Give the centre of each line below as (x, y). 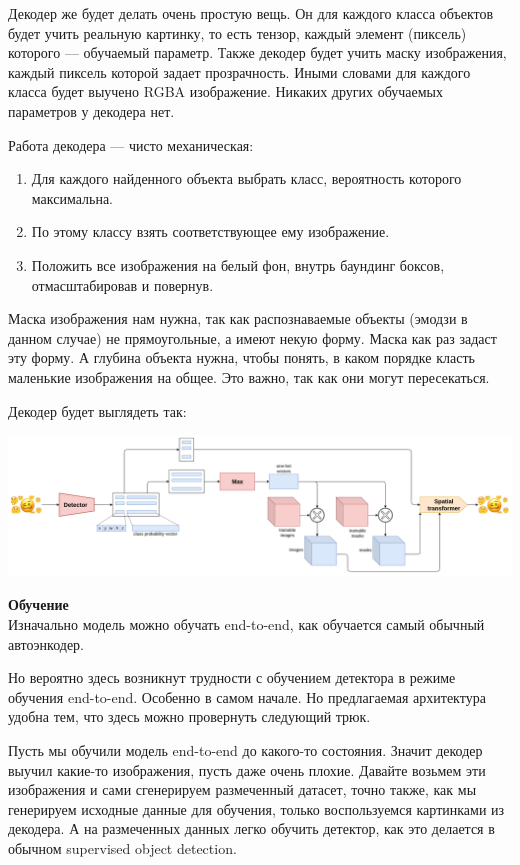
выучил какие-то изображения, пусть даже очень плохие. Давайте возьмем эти (247, 769)
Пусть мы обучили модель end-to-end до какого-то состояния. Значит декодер (245, 750)
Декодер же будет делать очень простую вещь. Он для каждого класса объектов (251, 13)
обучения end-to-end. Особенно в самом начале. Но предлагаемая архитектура (247, 696)
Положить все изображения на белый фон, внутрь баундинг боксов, (238, 264)
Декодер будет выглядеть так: (97, 410)
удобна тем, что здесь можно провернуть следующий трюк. (189, 716)
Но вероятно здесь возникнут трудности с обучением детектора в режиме (232, 677)
